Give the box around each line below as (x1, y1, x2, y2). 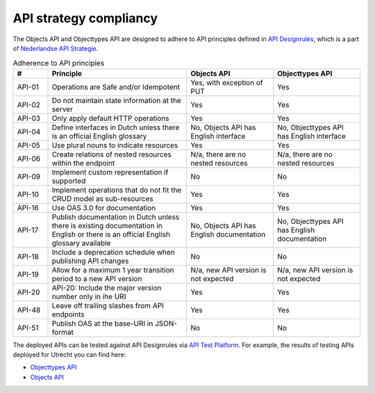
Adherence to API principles (12, 58, 105, 67)
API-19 (17, 269, 40, 279)
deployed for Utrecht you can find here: (12, 351, 126, 359)
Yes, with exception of (190, 77, 263, 87)
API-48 (17, 305, 41, 314)
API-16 (17, 202, 40, 212)
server (51, 104, 73, 114)
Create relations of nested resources (51, 150, 172, 159)
